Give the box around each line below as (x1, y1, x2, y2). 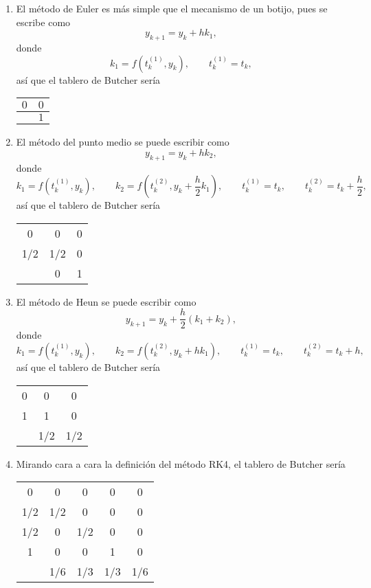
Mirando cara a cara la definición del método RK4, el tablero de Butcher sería (16, 456, 346, 471)
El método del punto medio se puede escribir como (16, 135, 229, 149)
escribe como (16, 14, 71, 29)
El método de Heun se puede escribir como (16, 294, 196, 308)
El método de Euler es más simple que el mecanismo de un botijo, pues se (16, 1, 328, 15)
